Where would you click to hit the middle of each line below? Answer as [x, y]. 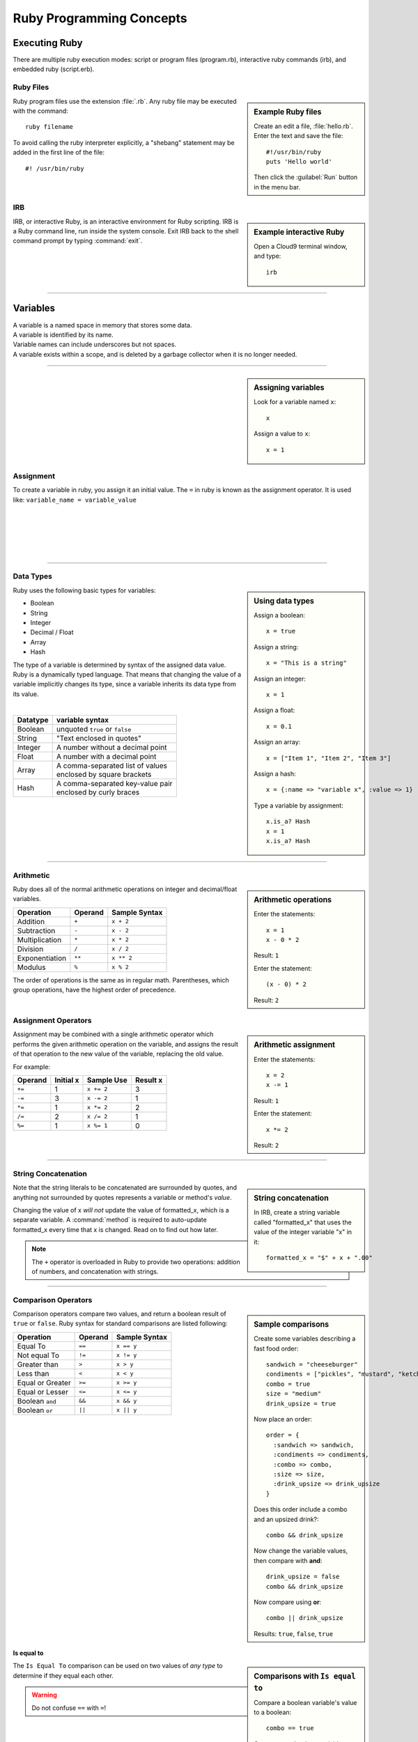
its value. [26, 694]
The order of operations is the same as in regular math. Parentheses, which [121, 980]
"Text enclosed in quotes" [99, 739]
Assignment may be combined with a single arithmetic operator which [113, 1034]
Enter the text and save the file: [299, 136]
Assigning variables [289, 388]
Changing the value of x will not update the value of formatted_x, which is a [121, 1210]
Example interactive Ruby [299, 232]
